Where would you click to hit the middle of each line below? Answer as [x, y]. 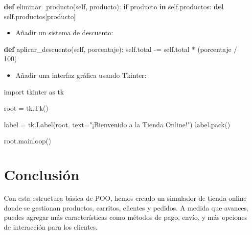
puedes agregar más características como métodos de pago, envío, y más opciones [126, 217]
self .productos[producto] [40, 16]
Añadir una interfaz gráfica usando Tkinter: [81, 75]
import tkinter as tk [34, 91]
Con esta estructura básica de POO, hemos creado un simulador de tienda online [125, 198]
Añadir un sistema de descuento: [64, 33]
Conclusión [42, 175]
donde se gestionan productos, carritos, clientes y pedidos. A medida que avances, [126, 207]
